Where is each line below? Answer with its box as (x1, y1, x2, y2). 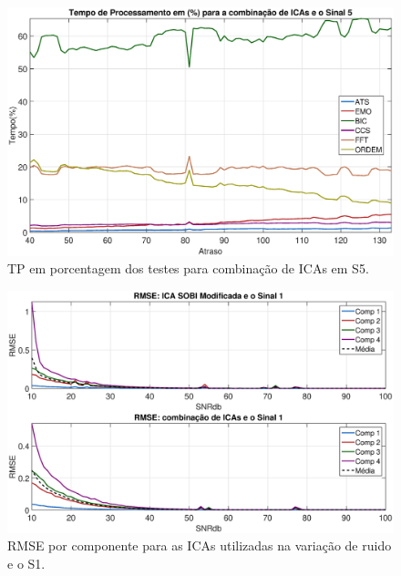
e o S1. (7, 554, 46, 573)
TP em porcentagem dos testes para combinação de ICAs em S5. (7, 259, 369, 278)
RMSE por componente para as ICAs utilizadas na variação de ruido (7, 536, 392, 555)
